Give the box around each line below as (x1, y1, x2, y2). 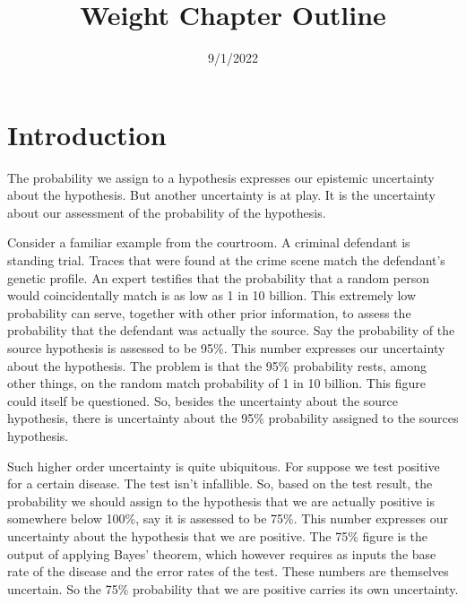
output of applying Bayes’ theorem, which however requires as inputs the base (7, 544, 436, 563)
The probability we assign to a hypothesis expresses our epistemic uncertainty (7, 168, 435, 186)
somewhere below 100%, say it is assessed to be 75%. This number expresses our (7, 509, 449, 528)
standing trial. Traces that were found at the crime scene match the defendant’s (7, 251, 445, 270)
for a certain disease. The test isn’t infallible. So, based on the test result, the (7, 474, 433, 493)
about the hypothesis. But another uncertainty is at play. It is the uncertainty (7, 186, 436, 204)
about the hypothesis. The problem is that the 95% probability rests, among (7, 356, 427, 375)
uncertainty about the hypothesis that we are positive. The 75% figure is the (7, 526, 428, 545)
